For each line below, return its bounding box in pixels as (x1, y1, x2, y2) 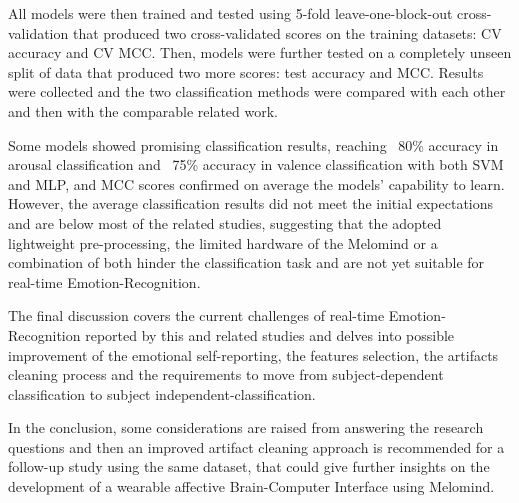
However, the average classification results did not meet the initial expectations (8, 193, 494, 214)
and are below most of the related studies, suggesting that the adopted (8, 212, 442, 233)
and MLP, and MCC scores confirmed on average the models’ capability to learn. (8, 173, 505, 194)
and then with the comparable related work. (8, 100, 279, 121)
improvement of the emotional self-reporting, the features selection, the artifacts (8, 344, 499, 365)
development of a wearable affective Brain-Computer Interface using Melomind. (8, 476, 495, 497)
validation (8, 22, 69, 43)
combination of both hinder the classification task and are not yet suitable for (8, 252, 485, 273)
